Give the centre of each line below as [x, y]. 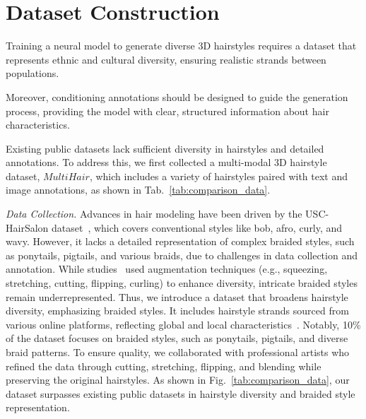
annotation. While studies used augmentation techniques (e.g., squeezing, [167, 269]
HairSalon [27, 227]
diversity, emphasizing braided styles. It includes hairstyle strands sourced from [177, 311]
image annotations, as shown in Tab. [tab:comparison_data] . [138, 190]
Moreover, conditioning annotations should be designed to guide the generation [177, 96]
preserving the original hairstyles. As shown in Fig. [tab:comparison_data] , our [178, 380]
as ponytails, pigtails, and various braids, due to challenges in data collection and [182, 255]
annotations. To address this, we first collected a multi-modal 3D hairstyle [166, 162]
